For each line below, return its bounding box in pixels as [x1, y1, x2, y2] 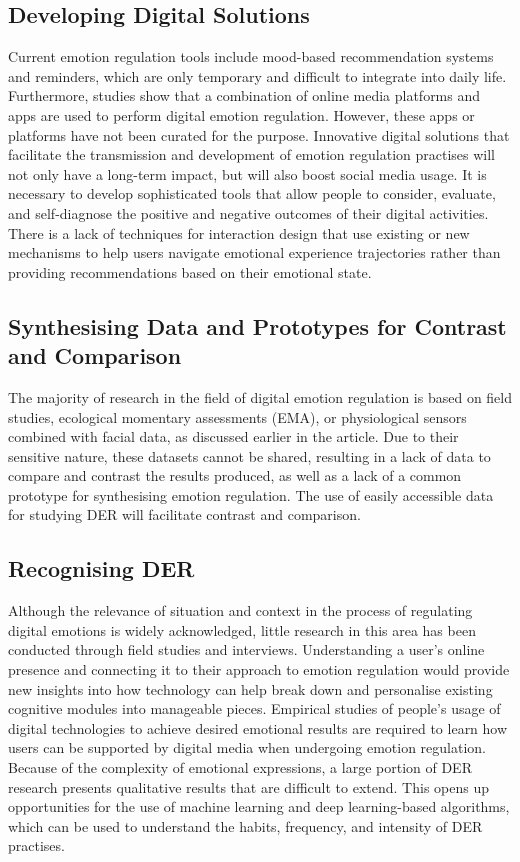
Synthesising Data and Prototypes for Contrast [8, 310, 507, 341]
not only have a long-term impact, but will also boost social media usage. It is [8, 163, 487, 184]
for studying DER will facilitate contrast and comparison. [8, 504, 361, 525]
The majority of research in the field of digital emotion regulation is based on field [8, 386, 513, 407]
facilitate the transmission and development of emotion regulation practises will [8, 144, 496, 165]
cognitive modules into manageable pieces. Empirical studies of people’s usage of [8, 698, 501, 719]
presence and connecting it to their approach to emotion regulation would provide [8, 659, 510, 680]
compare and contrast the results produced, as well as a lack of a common [8, 465, 462, 486]
